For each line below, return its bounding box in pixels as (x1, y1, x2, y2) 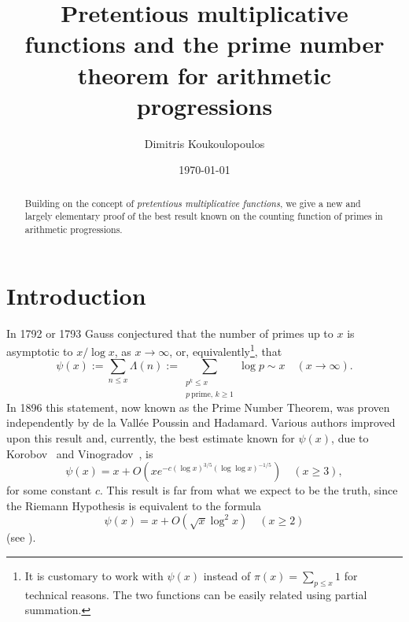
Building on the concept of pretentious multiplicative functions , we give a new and (24, 196, 361, 209)
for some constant (6, 482, 92, 498)
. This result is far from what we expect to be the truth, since (100, 482, 398, 498)
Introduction (6, 279, 146, 311)
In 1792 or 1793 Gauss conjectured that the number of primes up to (6, 324, 333, 341)
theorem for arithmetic (77, 58, 332, 91)
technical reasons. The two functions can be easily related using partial (24, 586, 367, 602)
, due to (331, 429, 369, 446)
